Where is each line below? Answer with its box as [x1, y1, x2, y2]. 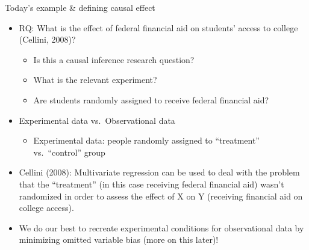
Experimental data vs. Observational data [19, 114, 175, 126]
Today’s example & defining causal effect [5, 1, 155, 13]
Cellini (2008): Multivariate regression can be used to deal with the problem [19, 166, 300, 178]
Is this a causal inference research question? [33, 53, 195, 66]
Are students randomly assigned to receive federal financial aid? [33, 93, 269, 106]
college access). [19, 201, 74, 214]
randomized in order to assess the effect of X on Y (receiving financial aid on [19, 189, 303, 202]
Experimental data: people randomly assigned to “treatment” [33, 134, 260, 147]
